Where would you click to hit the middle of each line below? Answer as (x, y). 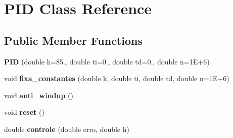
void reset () (24, 112)
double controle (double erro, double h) (67, 129)
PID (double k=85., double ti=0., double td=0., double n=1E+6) (107, 61)
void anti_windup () (39, 95)
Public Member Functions (73, 40)
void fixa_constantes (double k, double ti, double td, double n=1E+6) (117, 78)
